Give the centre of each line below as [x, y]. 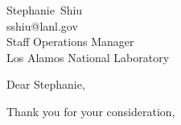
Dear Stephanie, [46, 84]
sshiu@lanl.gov [42, 25]
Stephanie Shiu [45, 10]
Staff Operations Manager [70, 42]
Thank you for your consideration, [91, 111]
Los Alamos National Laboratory [88, 57]
